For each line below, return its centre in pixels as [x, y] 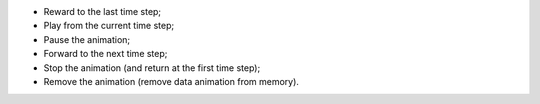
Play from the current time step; [109, 26]
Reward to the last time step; [102, 11]
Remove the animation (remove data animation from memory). [171, 81]
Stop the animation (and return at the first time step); [152, 67]
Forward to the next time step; [105, 54]
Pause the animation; [87, 39]
